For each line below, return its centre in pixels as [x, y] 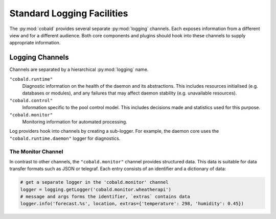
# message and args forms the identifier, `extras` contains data [105, 197]
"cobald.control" [31, 100]
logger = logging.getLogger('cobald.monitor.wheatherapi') [96, 189]
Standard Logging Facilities [69, 13]
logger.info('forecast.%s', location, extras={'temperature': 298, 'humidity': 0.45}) [132, 204]
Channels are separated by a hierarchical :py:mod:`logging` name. [79, 69]
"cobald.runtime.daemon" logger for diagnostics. [65, 138]
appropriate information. [35, 43]
